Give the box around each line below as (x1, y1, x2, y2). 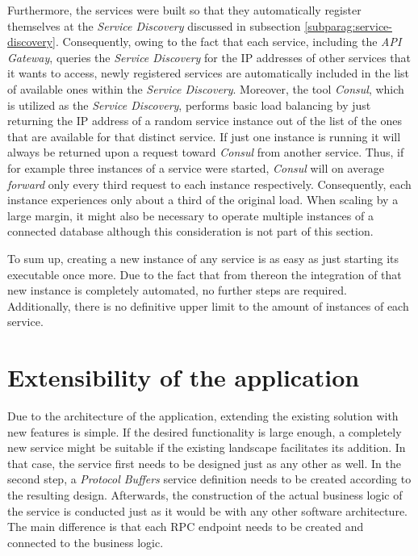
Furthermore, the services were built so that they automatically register (7, 2, 362, 18)
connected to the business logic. (7, 533, 164, 550)
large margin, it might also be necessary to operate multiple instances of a (7, 207, 374, 224)
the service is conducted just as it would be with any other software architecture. (7, 502, 408, 519)
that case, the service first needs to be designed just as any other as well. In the (7, 454, 401, 471)
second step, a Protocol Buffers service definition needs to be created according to (7, 470, 412, 487)
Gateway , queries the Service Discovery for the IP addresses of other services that (7, 48, 411, 65)
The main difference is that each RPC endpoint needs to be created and (7, 518, 364, 535)
